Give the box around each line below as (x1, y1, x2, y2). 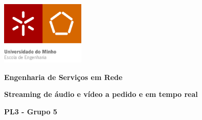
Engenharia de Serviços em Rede (4, 71, 123, 82)
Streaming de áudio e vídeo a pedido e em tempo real (4, 89, 198, 99)
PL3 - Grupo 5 (4, 106, 57, 116)
